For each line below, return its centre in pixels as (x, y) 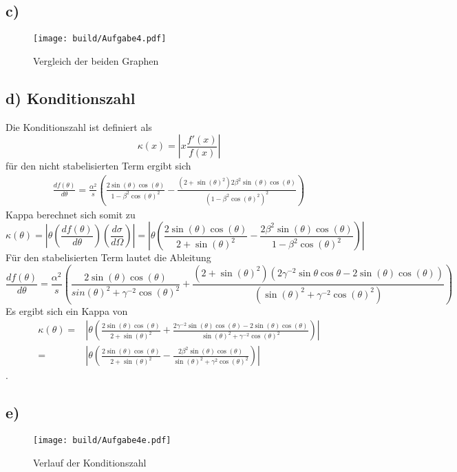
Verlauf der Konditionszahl (90, 462)
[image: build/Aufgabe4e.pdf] (102, 441)
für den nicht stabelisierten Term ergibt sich (98, 166)
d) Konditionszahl (71, 98)
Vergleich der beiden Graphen (96, 60)
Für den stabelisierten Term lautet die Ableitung (108, 257)
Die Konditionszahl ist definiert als (79, 126)
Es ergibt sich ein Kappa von (67, 310)
